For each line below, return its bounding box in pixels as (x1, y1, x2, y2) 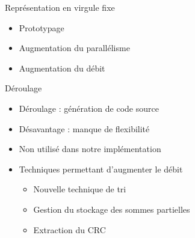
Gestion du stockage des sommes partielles (33, 203, 190, 215)
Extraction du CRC (33, 223, 106, 236)
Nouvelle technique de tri (33, 183, 126, 195)
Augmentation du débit (19, 61, 105, 74)
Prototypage (19, 21, 64, 34)
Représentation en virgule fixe (5, 1, 115, 13)
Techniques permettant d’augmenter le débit (19, 162, 183, 175)
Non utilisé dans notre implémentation (19, 142, 161, 155)
